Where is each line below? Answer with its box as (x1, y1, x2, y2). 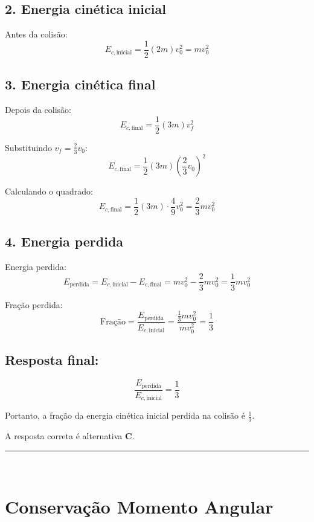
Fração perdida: (5, 298, 63, 311)
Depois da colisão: (5, 103, 72, 116)
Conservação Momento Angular (5, 494, 274, 519)
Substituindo (5, 141, 52, 153)
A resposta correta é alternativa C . (5, 429, 135, 442)
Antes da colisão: (5, 28, 68, 40)
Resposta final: (5, 350, 99, 369)
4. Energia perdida (5, 232, 124, 251)
